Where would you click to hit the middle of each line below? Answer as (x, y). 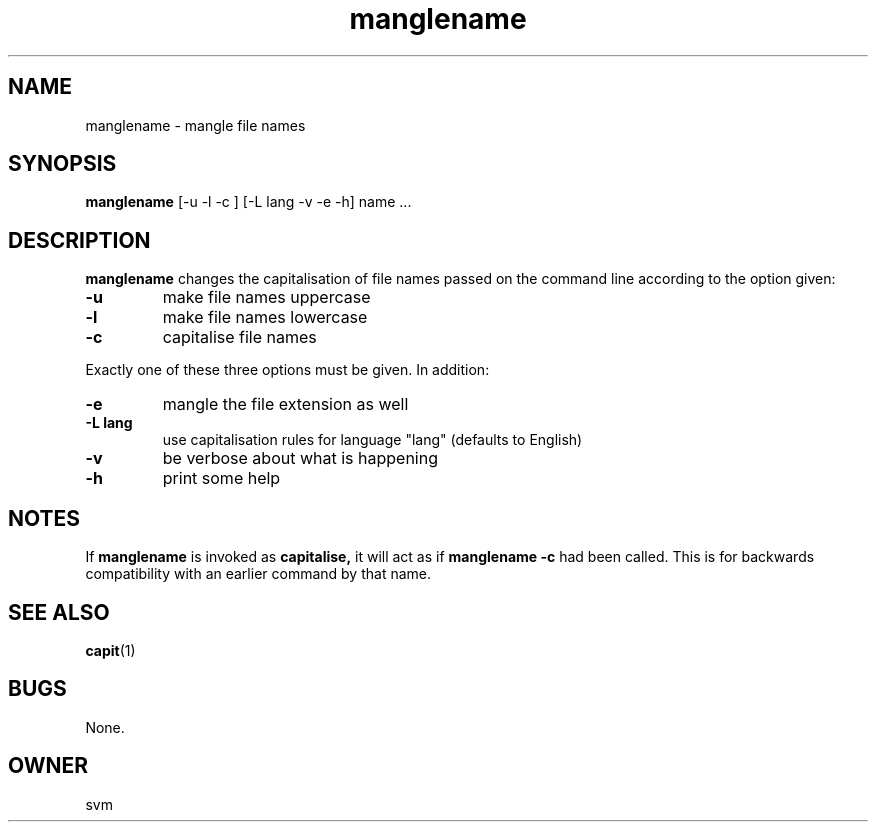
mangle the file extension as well (285, 404)
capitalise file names (239, 337)
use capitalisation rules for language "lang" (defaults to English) (372, 440)
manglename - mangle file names (195, 125)
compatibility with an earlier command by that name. (258, 574)
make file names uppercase (266, 297)
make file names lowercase (265, 317)
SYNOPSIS (62, 164)
